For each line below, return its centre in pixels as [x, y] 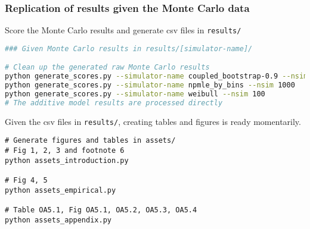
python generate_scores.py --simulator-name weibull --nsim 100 [135, 94]
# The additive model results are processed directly [114, 103]
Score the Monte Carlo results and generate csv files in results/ [123, 30]
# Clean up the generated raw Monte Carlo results [107, 68]
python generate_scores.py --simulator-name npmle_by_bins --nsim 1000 [150, 85]
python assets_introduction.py [67, 160]
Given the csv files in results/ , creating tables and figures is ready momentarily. [153, 121]
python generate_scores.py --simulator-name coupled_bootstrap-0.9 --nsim [156, 76]
